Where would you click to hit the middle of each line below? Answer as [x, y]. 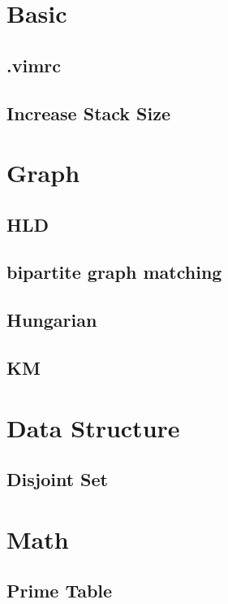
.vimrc [34, 65]
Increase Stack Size [89, 113]
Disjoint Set [57, 479]
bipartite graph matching [114, 272]
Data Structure [93, 427]
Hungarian [52, 320]
